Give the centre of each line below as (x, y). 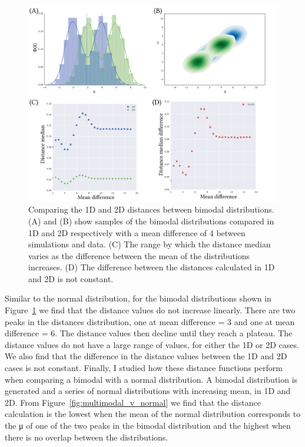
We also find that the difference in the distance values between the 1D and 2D (146, 356)
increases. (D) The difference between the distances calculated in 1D (152, 267)
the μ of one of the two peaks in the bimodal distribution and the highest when (148, 426)
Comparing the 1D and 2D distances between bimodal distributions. (151, 209)
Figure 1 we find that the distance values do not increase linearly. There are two (150, 310)
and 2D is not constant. (71, 278)
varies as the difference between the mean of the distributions (139, 255)
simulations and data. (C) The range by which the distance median (150, 244)
